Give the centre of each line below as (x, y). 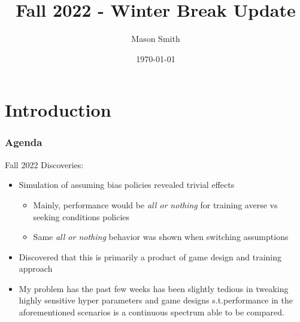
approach (36, 268)
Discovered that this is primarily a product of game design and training (150, 256)
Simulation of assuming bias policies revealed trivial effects (127, 185)
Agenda (24, 142)
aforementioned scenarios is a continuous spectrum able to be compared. (151, 312)
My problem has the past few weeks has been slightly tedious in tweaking (154, 288)
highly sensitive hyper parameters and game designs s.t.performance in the (156, 300)
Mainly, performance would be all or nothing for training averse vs (155, 204)
